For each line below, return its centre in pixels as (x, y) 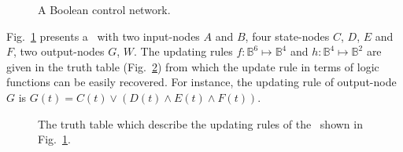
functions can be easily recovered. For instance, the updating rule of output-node (201, 82)
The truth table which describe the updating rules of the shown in (200, 123)
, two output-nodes (59, 51)
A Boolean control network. (104, 9)
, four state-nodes (287, 36)
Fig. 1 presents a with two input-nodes (103, 36)
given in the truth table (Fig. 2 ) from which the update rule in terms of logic (193, 66)
